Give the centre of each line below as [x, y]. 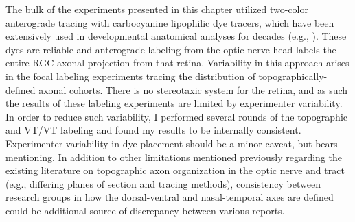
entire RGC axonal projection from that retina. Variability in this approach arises [177, 63]
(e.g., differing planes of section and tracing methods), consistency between [163, 183]
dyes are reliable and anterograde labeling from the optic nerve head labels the [171, 49]
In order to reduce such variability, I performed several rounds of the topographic [177, 116]
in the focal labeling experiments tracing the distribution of [130, 76]
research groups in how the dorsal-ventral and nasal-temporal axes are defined [170, 197]
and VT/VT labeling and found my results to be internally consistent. [153, 130]
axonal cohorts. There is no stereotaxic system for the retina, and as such [193, 89]
